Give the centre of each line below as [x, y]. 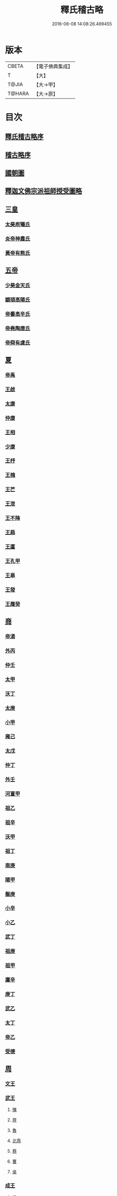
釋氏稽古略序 [24, 137]
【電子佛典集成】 [53, 66]
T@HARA [18, 93]
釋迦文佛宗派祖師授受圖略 [43, 191]
